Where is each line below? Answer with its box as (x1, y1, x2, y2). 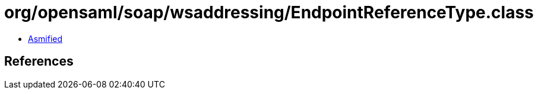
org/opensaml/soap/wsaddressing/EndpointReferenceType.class (4, 2, 534, 22)
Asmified (28, 33, 63, 44)
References (4, 54, 74, 69)
